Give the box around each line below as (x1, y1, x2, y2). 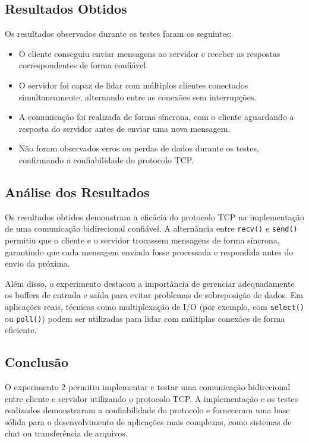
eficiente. (5, 324, 37, 336)
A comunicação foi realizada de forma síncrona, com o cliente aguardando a (18, 110, 294, 123)
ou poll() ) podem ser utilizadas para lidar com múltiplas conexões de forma (5, 312, 285, 324)
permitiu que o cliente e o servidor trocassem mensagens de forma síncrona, (5, 234, 280, 246)
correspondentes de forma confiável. (18, 59, 149, 71)
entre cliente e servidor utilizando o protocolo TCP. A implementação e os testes (5, 392, 298, 404)
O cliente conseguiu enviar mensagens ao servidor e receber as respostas (18, 47, 280, 59)
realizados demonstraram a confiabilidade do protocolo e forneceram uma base (5, 404, 290, 416)
